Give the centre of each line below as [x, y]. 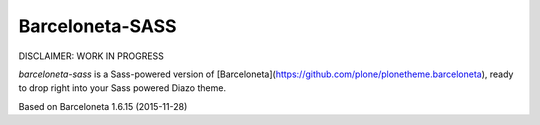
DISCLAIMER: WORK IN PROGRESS [91, 56]
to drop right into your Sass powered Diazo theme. [122, 88]
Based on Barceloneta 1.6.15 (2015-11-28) [103, 106]
